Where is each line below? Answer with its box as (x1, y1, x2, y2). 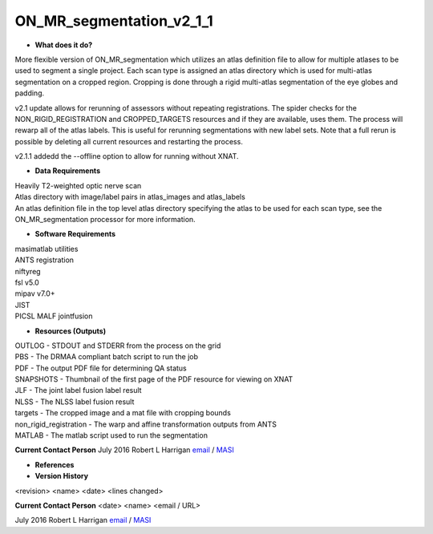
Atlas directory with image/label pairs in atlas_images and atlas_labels (14, 192, 246, 202)
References (34, 459, 75, 469)
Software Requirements (34, 229, 116, 239)
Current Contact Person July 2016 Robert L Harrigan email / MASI (14, 445, 234, 455)
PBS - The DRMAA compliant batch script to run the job (14, 352, 199, 362)
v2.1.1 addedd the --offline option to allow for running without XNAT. (14, 152, 240, 161)
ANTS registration (14, 255, 75, 265)
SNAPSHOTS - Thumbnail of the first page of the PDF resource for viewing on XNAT (14, 374, 293, 384)
